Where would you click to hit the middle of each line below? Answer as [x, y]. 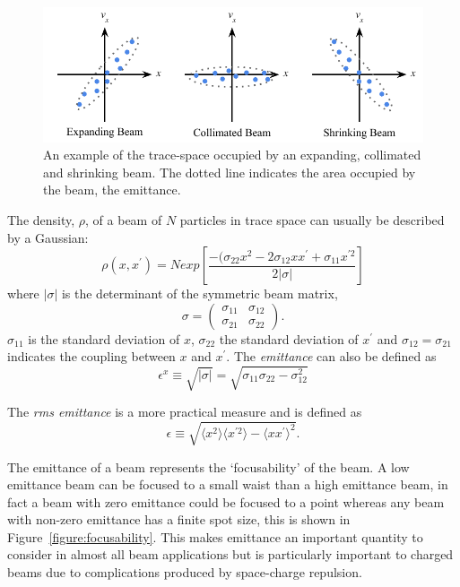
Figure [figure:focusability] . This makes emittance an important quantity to [215, 536]
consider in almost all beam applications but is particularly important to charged [230, 554]
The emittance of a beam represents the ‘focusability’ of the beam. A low [208, 466]
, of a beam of [124, 220]
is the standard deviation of [104, 338]
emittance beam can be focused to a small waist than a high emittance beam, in [228, 484]
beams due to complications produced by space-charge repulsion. [185, 572]
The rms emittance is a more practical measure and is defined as [185, 412]
